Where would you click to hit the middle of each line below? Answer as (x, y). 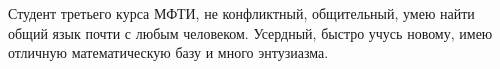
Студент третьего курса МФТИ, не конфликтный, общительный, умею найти (241, 13)
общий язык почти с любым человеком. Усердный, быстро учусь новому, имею (250, 32)
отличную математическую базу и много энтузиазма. (168, 52)
